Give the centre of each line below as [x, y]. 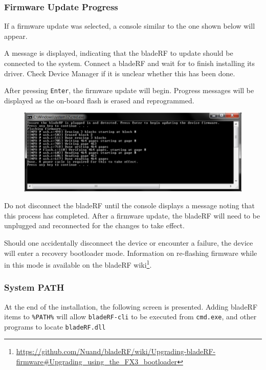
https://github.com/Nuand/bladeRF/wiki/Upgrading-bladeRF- [116, 351]
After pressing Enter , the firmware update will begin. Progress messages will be [129, 90]
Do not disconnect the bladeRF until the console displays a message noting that [129, 205]
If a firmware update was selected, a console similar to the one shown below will [130, 26]
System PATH [34, 287]
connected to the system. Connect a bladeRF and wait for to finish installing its [130, 63]
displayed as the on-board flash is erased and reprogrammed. [99, 100]
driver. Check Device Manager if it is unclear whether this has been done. [120, 73]
